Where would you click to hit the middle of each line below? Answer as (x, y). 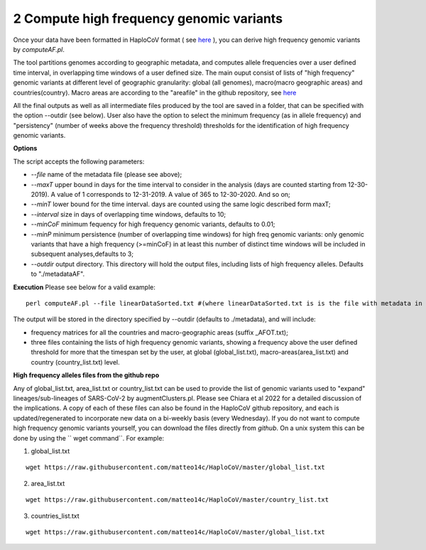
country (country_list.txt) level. (75, 362)
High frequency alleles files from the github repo (86, 375)
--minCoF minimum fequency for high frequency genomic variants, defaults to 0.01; (153, 225)
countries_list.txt (55, 516)
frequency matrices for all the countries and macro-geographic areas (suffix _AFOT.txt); (160, 332)
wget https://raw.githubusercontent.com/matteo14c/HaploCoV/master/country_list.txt (177, 500)
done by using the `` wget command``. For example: (89, 438)
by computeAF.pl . (39, 49)
